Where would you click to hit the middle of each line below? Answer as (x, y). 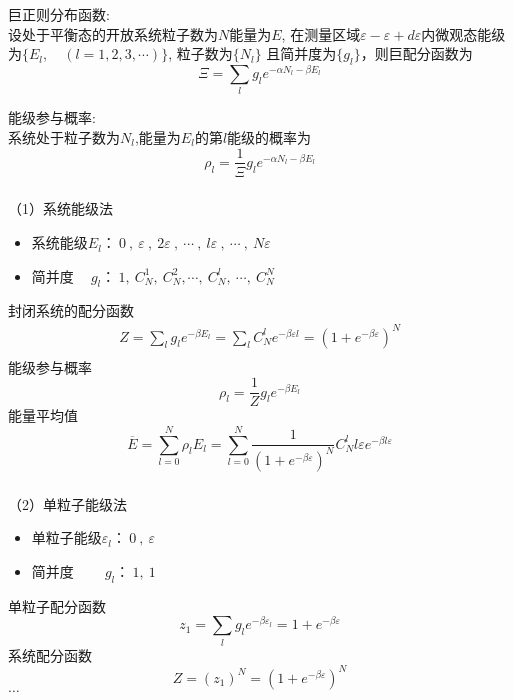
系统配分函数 (50, 654)
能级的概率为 (269, 136)
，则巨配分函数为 (416, 53)
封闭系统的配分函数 (71, 310)
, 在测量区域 (321, 33)
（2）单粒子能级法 (67, 503)
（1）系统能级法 (60, 208)
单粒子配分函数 (57, 605)
